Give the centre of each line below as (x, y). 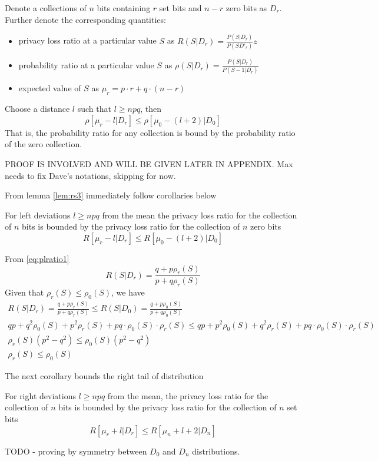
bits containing (124, 8)
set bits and (180, 8)
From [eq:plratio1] (37, 258)
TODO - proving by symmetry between (76, 451)
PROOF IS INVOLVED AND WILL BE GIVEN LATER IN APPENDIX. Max (149, 164)
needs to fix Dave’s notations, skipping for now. (90, 175)
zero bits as (246, 8)
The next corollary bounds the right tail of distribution (104, 376)
